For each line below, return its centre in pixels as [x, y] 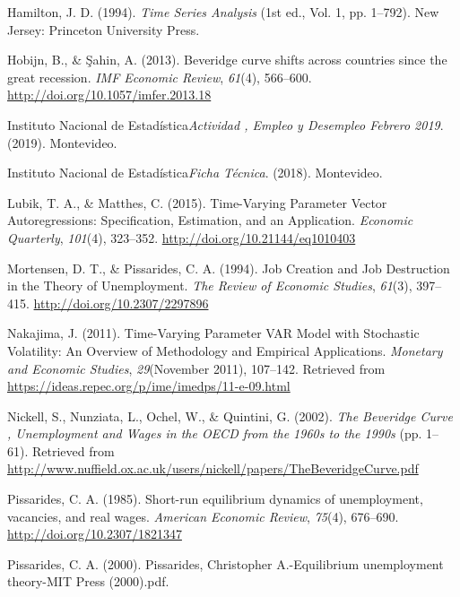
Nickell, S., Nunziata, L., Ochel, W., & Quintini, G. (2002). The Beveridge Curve [230, 415]
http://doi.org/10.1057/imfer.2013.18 [109, 95]
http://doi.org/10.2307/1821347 [95, 534]
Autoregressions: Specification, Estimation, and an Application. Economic [210, 220]
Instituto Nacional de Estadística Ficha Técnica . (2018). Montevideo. [195, 173]
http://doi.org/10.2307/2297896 [121, 303]
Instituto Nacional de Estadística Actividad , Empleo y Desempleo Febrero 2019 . [226, 124]
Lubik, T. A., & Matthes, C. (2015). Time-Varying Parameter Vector [197, 202]
